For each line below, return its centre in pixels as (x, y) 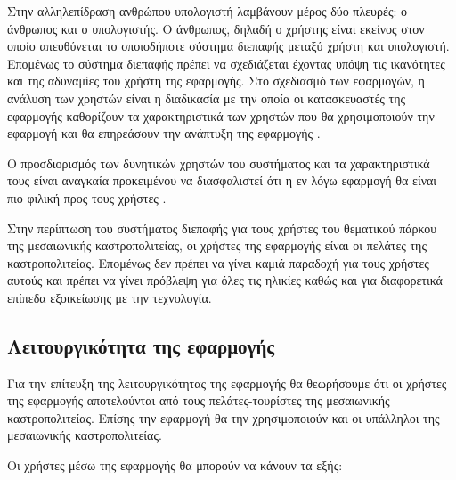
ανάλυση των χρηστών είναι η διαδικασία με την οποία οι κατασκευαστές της (207, 98)
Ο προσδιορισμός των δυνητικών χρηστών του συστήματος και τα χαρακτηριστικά (219, 163)
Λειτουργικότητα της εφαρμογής (141, 345)
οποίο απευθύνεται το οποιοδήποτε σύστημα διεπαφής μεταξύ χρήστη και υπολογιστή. (228, 46)
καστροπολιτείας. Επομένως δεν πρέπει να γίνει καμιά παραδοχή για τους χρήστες (218, 262)
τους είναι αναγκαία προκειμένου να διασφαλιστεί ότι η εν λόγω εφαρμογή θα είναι (222, 180)
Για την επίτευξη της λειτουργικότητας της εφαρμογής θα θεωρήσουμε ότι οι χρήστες (227, 382)
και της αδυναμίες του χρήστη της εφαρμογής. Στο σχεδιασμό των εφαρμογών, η (216, 81)
